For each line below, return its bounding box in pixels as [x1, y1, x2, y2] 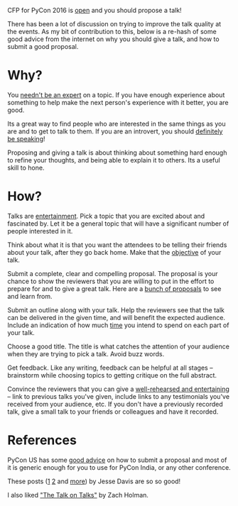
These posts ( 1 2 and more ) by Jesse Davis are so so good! [7, 477, 181, 485]
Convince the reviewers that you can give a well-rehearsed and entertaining [7, 385, 229, 393]
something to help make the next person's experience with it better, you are [7, 98, 229, 106]
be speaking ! [7, 134, 45, 143]
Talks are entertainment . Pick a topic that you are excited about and [7, 211, 205, 220]
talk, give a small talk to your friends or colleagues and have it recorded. [7, 407, 219, 416]
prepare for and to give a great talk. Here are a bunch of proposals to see [7, 284, 222, 293]
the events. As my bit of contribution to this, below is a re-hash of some [7, 28, 217, 35]
